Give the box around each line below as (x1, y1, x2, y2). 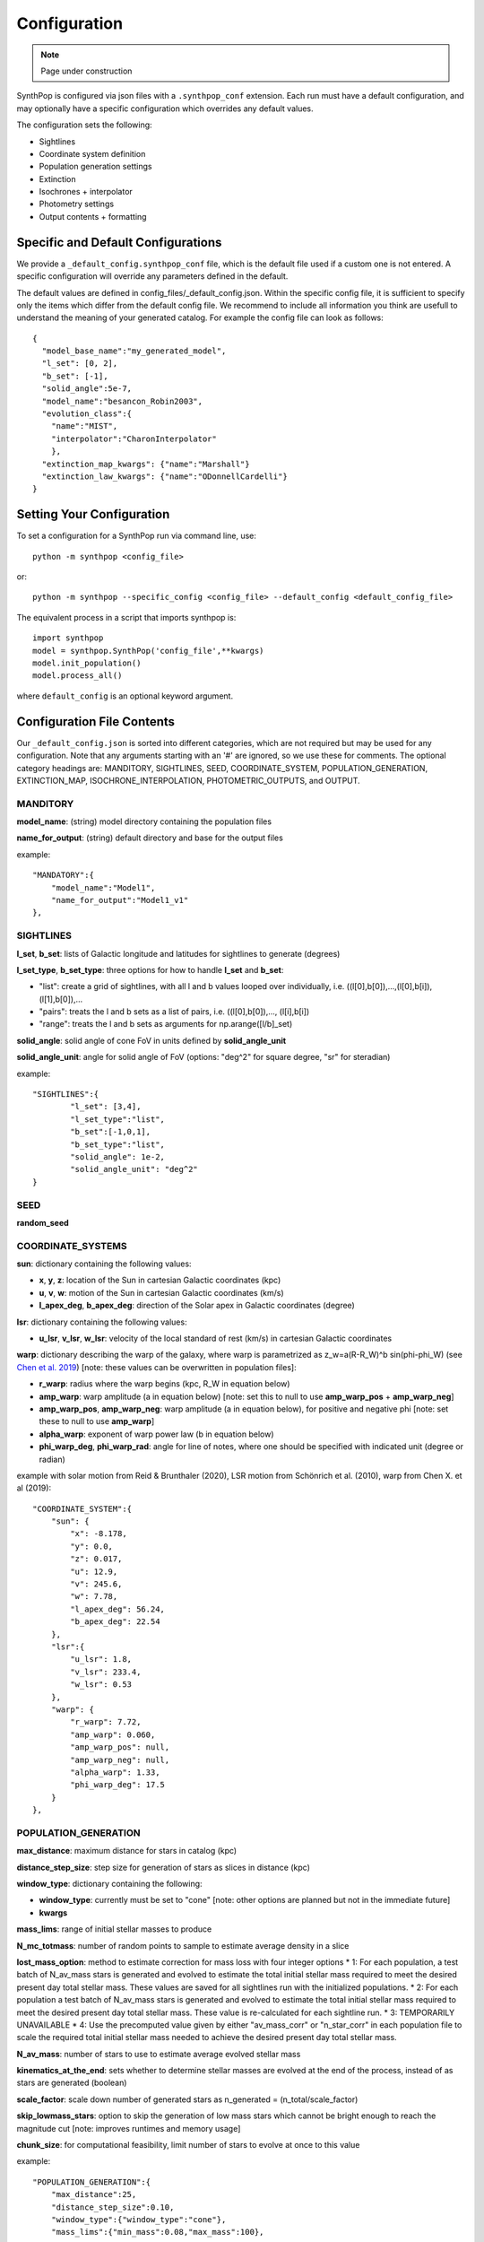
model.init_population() (32, 658, 142, 668)
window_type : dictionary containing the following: (16, 1878, 203, 1889)
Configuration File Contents (16, 714, 175, 729)
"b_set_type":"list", (70, 1139, 166, 1150)
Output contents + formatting (39, 211, 147, 222)
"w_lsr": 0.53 (70, 1680, 133, 1690)
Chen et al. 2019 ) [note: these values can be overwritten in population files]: (16, 1361, 297, 1372)
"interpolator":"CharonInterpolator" (50, 433, 217, 444)
